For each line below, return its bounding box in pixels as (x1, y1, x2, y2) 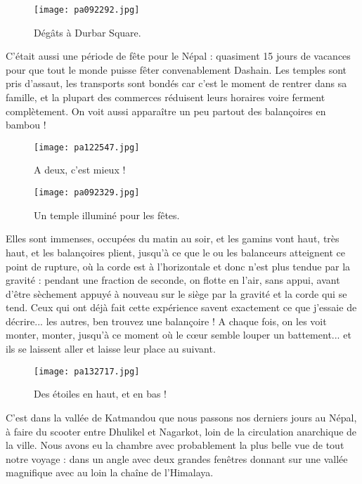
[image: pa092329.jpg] (34, 188, 140, 198)
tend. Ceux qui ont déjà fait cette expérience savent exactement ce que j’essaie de (6, 300, 357, 315)
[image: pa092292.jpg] (34, 5, 140, 15)
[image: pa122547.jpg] (34, 142, 140, 152)
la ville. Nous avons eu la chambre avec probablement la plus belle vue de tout (6, 438, 344, 452)
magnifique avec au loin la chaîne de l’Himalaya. (6, 465, 214, 480)
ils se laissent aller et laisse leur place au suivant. (6, 341, 216, 356)
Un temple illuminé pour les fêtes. (34, 207, 180, 222)
